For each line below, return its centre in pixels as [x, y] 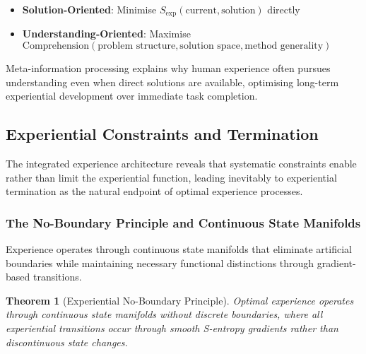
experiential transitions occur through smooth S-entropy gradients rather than [172, 328]
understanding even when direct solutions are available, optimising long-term [172, 82]
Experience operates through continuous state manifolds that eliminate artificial [179, 249]
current [201, 11]
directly [284, 9]
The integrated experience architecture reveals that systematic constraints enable [181, 164]
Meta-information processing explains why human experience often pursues [168, 68]
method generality [284, 46]
